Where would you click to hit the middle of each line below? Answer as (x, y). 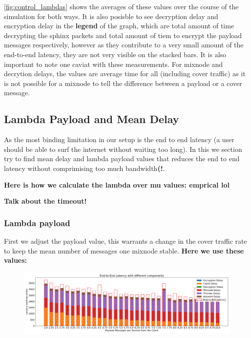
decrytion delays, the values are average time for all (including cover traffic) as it (125, 74)
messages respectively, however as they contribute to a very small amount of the (124, 45)
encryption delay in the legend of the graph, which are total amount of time (119, 26)
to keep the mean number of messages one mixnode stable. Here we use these (124, 250)
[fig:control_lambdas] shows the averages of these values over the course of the (121, 6)
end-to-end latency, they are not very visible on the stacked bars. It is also (115, 54)
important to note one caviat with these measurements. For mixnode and (114, 64)
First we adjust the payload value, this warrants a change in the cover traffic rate (125, 241)
